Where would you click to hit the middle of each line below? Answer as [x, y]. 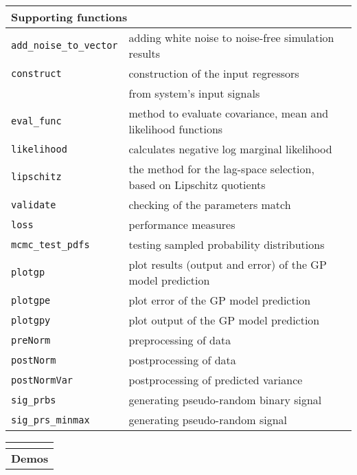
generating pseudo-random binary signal [225, 400]
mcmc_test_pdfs [50, 244]
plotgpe [31, 300]
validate [34, 205]
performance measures [182, 224]
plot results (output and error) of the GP [228, 264]
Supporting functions [69, 17]
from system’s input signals [194, 93]
